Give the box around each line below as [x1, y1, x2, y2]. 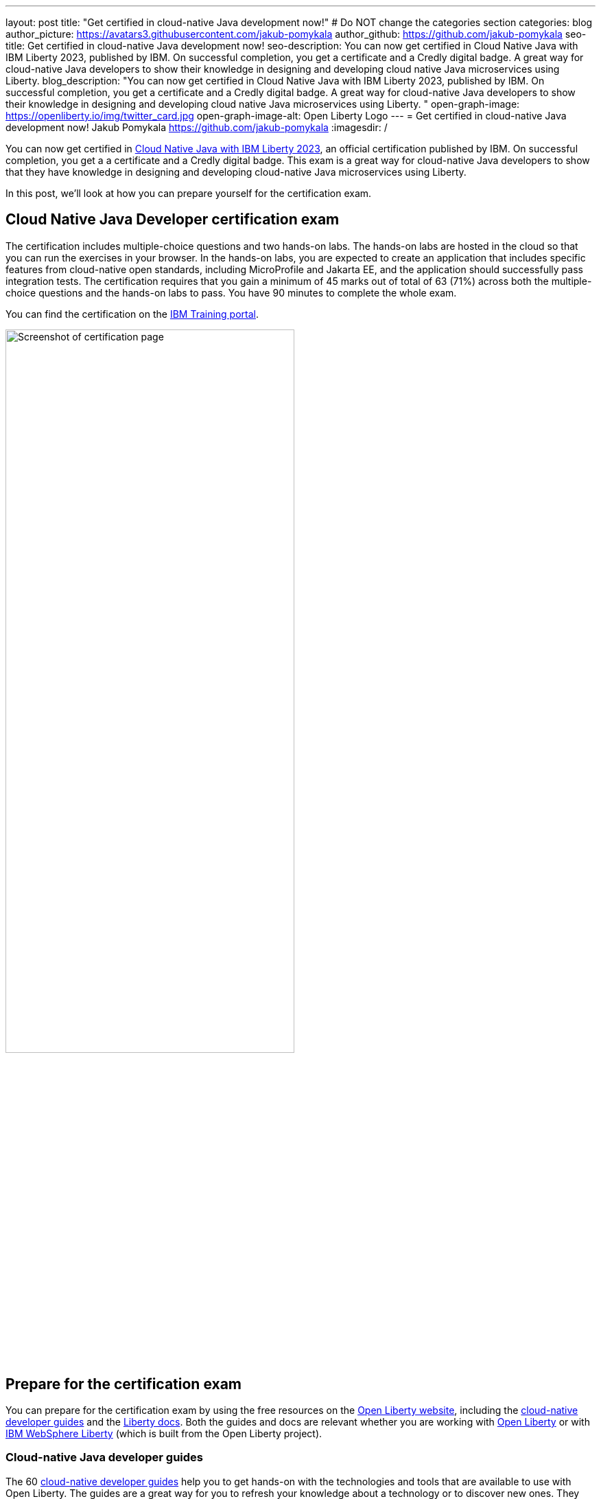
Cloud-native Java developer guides [5, 1450, 204, 1465]
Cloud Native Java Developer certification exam [5, 211, 340, 229]
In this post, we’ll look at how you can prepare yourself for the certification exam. [5, 187, 372, 199]
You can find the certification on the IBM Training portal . [5, 307, 259, 320]
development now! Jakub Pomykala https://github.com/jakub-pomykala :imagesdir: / [5, 121, 388, 133]
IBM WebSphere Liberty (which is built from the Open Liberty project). [5, 1428, 322, 1440]
